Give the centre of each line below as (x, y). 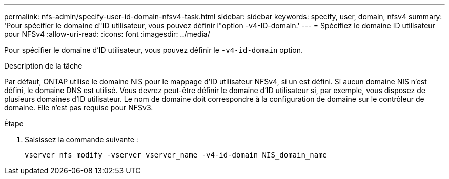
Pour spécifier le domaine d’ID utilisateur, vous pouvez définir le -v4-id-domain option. (154, 50)
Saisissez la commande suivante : (81, 139)
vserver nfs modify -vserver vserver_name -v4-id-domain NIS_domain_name (176, 155)
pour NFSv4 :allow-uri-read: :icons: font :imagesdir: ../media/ (107, 34)
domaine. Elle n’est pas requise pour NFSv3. (79, 108)
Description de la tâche (43, 66)
